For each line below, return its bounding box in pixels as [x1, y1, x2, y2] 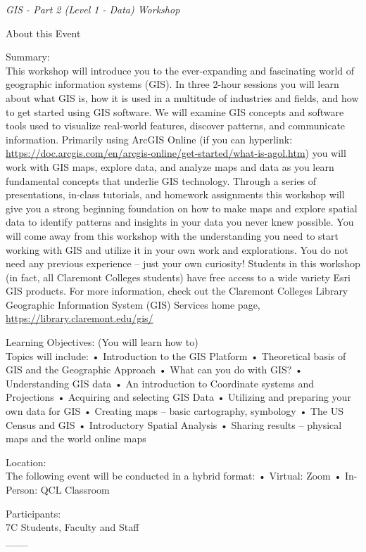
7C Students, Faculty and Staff [6, 520, 139, 534]
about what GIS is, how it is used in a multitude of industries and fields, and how [6, 90, 359, 105]
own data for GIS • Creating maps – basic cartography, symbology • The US [6, 404, 343, 418]
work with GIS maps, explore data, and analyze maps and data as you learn [6, 159, 334, 174]
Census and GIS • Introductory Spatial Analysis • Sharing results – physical [6, 417, 342, 432]
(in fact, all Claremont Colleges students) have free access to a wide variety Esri [6, 269, 351, 284]
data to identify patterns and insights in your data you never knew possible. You [6, 214, 354, 229]
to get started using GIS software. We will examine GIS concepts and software [6, 104, 344, 119]
